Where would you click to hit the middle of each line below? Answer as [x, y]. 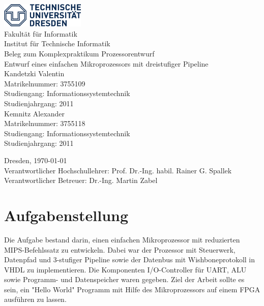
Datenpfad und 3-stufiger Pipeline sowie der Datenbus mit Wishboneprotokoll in [130, 259]
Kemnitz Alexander [35, 113]
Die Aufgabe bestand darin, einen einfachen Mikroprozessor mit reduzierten [122, 239]
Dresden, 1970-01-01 [36, 160]
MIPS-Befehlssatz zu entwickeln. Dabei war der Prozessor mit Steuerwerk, [120, 249]
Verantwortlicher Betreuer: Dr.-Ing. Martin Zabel [81, 180]
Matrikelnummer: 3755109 [45, 83]
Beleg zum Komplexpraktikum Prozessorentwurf [79, 54]
